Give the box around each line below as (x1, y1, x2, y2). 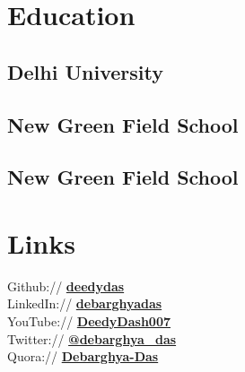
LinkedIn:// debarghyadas (7, 294, 162, 313)
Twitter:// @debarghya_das (7, 329, 177, 348)
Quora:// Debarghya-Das (7, 347, 159, 366)
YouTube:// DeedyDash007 (7, 312, 171, 331)
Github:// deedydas (7, 276, 125, 295)
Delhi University (7, 57, 163, 85)
